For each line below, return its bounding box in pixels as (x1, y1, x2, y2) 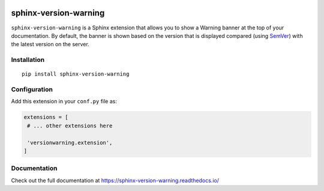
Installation (11, 56, 45, 64)
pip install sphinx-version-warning (22, 71, 130, 77)
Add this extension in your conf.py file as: (11, 98, 117, 105)
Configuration (11, 85, 53, 94)
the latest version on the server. (11, 41, 89, 48)
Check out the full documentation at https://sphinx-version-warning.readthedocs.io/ (11, 177, 219, 184)
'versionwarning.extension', (27, 139, 113, 146)
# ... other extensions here (27, 122, 113, 129)
